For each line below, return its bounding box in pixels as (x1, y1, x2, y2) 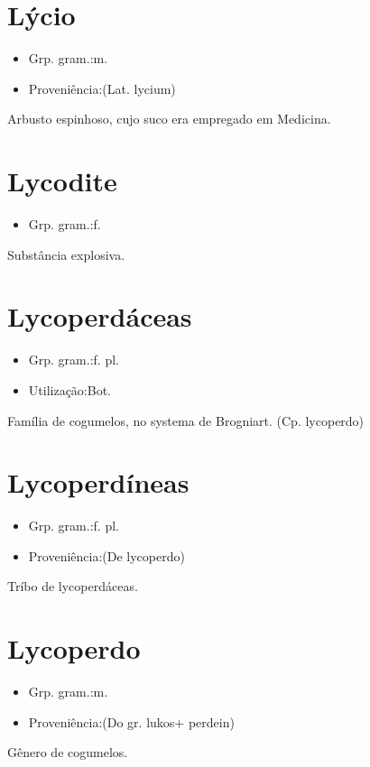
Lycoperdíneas (7, 464, 190, 501)
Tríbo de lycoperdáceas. (7, 577, 138, 596)
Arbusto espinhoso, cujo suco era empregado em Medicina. (7, 109, 331, 128)
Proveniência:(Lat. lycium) (28, 79, 176, 97)
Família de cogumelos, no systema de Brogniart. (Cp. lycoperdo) (7, 411, 365, 430)
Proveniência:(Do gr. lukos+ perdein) (28, 712, 235, 731)
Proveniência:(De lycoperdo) (28, 546, 185, 565)
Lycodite (7, 162, 117, 199)
